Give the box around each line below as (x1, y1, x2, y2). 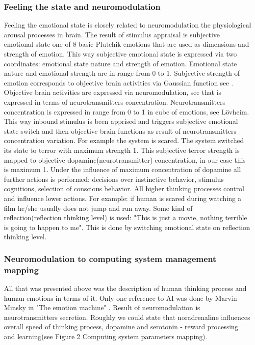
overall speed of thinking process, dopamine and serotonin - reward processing (4, 321, 238, 332)
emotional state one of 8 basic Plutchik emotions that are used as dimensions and (4, 39, 249, 49)
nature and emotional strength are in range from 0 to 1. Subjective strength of (4, 68, 240, 78)
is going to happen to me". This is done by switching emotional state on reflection (4, 222, 250, 232)
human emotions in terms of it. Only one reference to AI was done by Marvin (4, 292, 237, 303)
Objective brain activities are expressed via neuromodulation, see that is (4, 87, 222, 97)
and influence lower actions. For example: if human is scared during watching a (4, 193, 241, 203)
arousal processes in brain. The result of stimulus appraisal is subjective (4, 29, 220, 39)
